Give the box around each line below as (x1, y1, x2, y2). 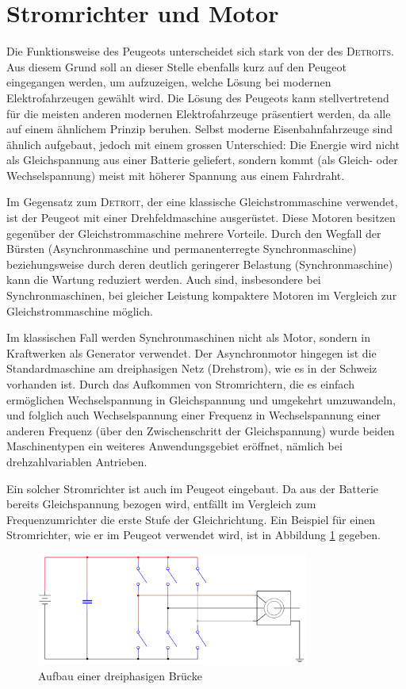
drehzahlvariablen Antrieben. (6, 453, 147, 469)
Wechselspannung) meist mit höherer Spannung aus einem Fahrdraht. (6, 167, 345, 183)
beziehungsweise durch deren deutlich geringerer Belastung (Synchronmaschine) (6, 255, 393, 272)
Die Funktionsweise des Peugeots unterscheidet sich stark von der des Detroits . (6, 43, 394, 59)
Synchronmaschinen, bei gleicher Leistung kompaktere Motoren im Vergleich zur (6, 287, 397, 304)
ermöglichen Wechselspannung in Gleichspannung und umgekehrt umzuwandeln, (6, 391, 396, 408)
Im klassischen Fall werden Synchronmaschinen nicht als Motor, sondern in (6, 329, 370, 346)
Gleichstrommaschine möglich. (6, 302, 153, 319)
